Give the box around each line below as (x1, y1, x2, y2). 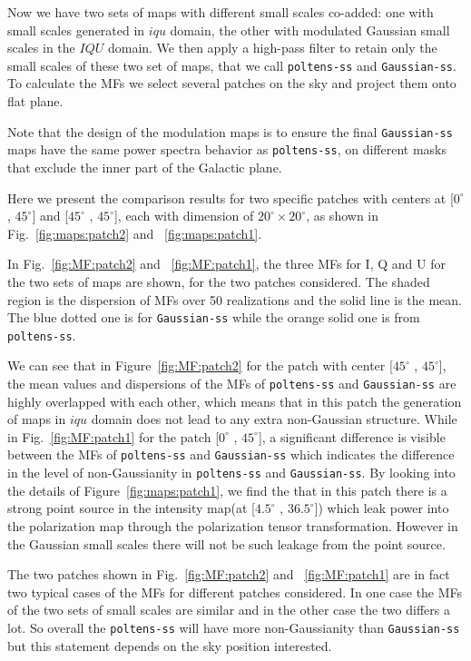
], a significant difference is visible (258, 427, 446, 446)
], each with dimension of (113, 206, 254, 225)
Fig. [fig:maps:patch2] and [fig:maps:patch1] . (7, 223, 262, 242)
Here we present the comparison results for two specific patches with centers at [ (7, 188, 454, 207)
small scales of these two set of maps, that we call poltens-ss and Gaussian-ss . (7, 55, 456, 74)
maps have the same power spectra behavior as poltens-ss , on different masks (7, 140, 446, 159)
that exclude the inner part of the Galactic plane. (7, 157, 282, 176)
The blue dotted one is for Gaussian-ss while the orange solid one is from (7, 308, 420, 327)
